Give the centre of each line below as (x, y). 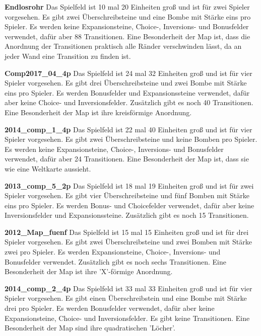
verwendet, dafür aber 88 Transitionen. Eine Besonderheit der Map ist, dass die (127, 36)
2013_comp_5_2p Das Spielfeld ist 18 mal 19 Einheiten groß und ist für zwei (129, 185)
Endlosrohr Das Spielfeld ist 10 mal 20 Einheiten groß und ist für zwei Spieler (127, 7)
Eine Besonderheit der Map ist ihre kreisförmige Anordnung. (98, 112)
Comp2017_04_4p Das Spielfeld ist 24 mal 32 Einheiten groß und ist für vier (128, 73)
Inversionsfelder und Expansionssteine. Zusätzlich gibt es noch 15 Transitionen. (127, 215)
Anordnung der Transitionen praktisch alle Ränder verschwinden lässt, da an (123, 46)
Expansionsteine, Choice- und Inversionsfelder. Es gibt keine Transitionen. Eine (127, 318)
